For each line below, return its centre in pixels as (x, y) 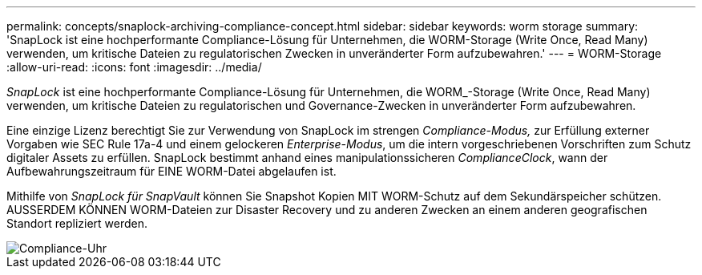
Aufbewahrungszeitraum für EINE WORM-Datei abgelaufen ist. (171, 171)
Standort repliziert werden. (77, 223)
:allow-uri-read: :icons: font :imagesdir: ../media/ (134, 67)
